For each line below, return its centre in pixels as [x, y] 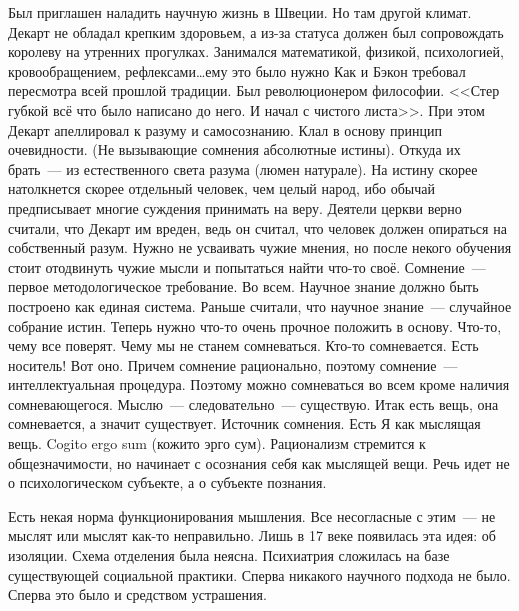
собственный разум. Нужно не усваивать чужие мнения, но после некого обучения [260, 247]
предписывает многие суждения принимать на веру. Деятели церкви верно [235, 207]
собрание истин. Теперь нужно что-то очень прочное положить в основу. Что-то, [255, 325]
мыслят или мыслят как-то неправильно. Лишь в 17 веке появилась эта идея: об [252, 535]
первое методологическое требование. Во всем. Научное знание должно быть [243, 286]
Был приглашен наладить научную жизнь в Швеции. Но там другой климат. [240, 12]
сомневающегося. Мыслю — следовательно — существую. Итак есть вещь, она [253, 403]
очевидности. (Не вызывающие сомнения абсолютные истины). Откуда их [234, 149]
